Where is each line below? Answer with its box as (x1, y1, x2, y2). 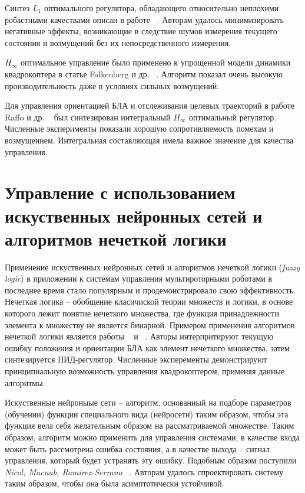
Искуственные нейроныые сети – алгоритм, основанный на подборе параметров (5, 396, 291, 409)
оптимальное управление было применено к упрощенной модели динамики (20, 56, 291, 68)
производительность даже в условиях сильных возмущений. (5, 79, 220, 92)
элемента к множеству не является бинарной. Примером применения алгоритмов (5, 318, 295, 331)
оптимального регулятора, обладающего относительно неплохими (44, 2, 279, 14)
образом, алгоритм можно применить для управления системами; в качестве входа (5, 430, 300, 443)
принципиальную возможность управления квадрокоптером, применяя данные (5, 364, 285, 377)
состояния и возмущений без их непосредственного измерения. (5, 36, 231, 48)
